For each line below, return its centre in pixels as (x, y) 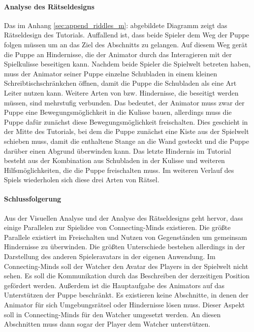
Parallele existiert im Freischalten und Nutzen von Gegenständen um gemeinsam (126, 237)
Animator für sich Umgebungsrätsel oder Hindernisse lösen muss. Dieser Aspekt (125, 305)
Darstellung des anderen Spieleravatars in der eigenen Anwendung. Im (110, 256)
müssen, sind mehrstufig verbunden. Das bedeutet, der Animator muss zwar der (124, 102)
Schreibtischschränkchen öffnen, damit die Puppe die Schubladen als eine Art (120, 83)
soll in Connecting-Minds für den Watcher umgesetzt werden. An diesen (112, 314)
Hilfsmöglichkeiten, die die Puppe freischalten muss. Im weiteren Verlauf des (119, 170)
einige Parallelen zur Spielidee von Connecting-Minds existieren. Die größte (117, 227)
